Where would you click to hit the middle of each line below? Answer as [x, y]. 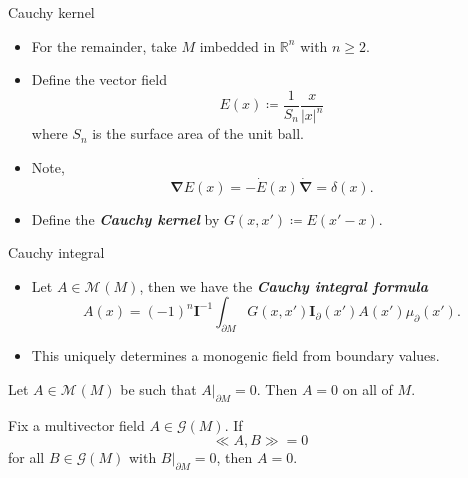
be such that [158, 388]
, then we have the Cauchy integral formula [283, 285]
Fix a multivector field [76, 424]
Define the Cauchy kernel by [125, 218]
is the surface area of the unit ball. [198, 133]
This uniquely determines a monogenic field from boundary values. [235, 355]
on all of [367, 388]
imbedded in [237, 45]
